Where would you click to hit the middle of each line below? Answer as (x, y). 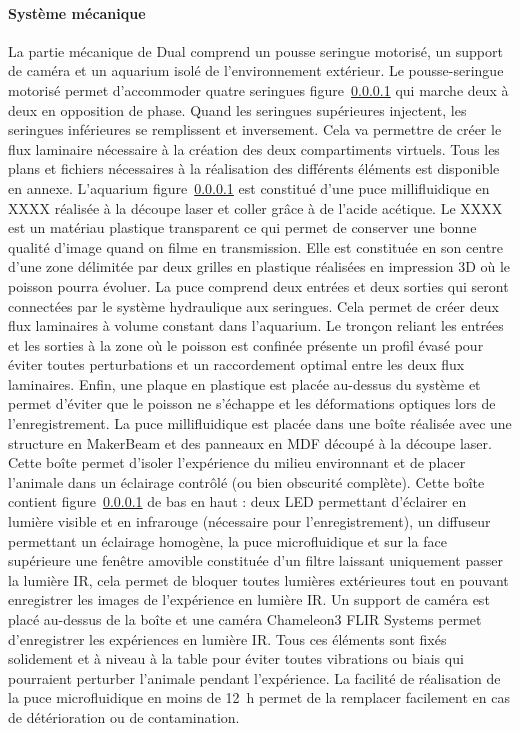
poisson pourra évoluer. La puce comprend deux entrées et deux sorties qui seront (258, 285)
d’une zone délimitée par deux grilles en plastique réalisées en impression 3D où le (259, 266)
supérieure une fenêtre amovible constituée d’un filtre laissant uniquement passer (255, 560)
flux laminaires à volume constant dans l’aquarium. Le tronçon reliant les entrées (256, 325)
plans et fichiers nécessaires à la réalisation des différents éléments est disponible (254, 168)
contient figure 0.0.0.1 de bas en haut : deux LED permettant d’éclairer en (237, 501)
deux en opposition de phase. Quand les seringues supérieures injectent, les (237, 109)
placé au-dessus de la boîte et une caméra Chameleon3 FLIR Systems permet (245, 619)
